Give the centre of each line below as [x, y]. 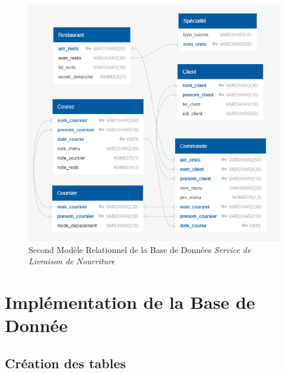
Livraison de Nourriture [72, 261]
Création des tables [65, 363]
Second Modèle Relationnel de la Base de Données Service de [140, 249]
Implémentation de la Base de [130, 302]
